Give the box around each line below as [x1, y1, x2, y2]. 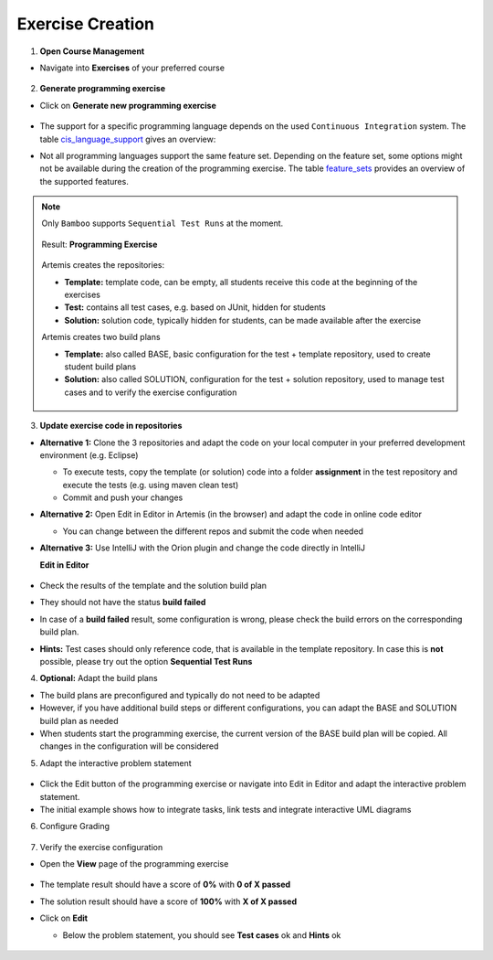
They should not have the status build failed [39, 597, 206, 608]
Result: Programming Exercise [41, 239, 158, 250]
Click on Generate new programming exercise [39, 100, 216, 111]
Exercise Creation [16, 14, 155, 34]
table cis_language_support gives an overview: [39, 133, 216, 144]
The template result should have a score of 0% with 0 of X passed [39, 879, 291, 891]
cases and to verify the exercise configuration [64, 387, 237, 398]
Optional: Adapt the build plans [39, 673, 159, 684]
